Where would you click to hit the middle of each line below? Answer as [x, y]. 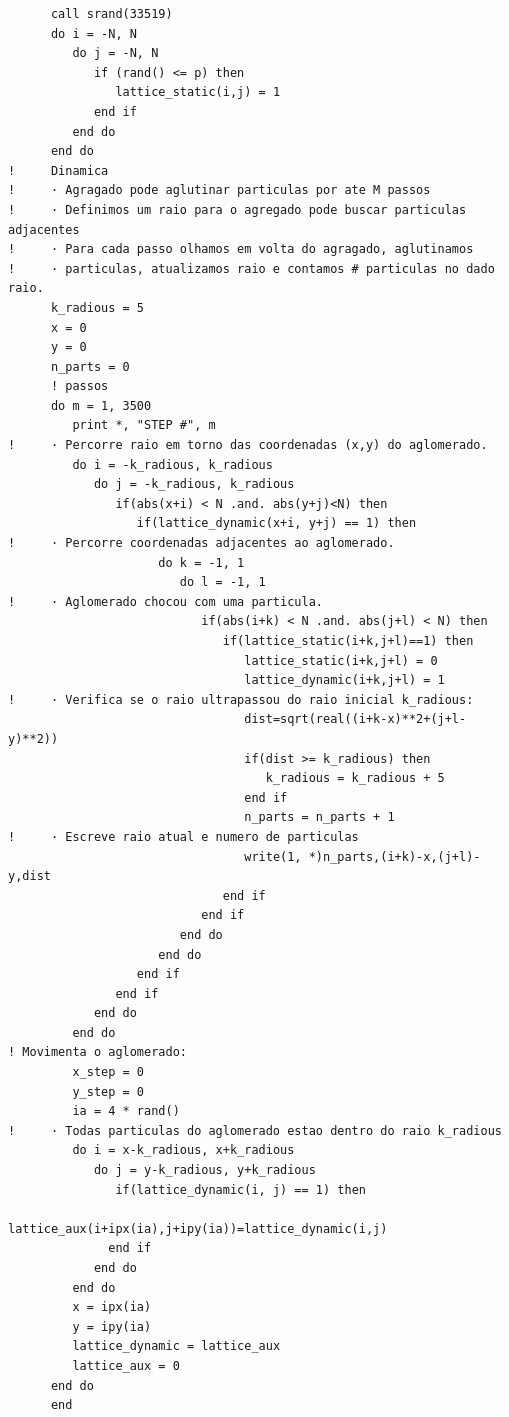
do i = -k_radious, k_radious [172, 464]
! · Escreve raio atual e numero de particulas [183, 836]
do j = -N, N [115, 53]
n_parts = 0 [90, 366]
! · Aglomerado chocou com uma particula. [165, 601]
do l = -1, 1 [222, 582]
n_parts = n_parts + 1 [319, 817]
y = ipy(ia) [112, 1326]
